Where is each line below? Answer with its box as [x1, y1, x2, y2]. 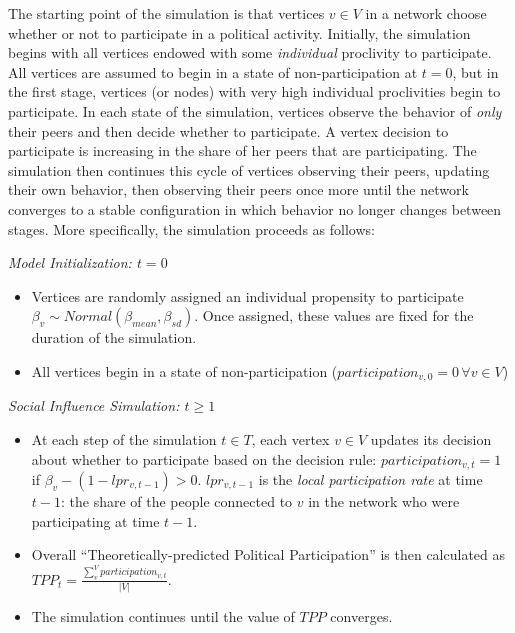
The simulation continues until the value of [31, 605, 295, 626]
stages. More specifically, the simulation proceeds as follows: [8, 218, 375, 239]
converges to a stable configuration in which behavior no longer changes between [8, 198, 502, 219]
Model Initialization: [8, 252, 132, 273]
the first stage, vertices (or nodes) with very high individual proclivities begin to [8, 81, 501, 102]
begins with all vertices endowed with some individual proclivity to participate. [8, 42, 492, 63]
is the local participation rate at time [258, 469, 483, 489]
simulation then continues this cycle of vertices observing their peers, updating [8, 159, 490, 180]
